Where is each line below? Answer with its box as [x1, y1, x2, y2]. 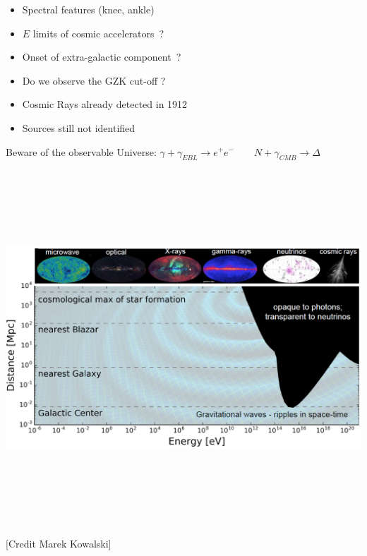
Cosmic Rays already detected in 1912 [22, 97, 188, 111]
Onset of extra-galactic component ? [22, 49, 181, 64]
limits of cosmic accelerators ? [32, 25, 164, 40]
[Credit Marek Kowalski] [6, 536, 112, 551]
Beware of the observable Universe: [6, 144, 157, 159]
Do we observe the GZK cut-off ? [22, 73, 166, 87]
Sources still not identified [22, 120, 136, 135]
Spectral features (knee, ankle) [22, 2, 155, 16]
